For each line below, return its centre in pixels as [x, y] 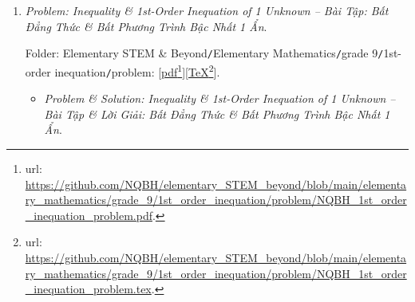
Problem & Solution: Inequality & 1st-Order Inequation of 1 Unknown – [220, 98]
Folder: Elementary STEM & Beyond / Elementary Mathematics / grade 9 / [204, 53]
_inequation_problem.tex [88, 289]
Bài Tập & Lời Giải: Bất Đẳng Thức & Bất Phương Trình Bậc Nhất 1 [217, 114]
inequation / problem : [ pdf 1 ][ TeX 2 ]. [137, 70]
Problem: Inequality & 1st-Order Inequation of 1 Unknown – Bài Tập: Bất [207, 10]
